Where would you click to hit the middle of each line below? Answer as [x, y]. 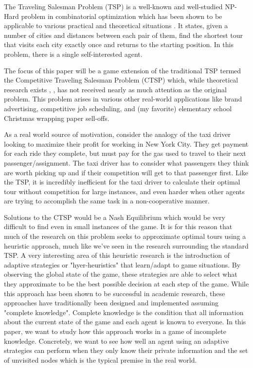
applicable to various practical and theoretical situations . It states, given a [116, 25]
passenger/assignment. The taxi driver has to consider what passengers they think [126, 162]
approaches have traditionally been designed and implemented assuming [111, 303]
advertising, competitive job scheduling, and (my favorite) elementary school [118, 108]
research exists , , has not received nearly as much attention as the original [115, 89]
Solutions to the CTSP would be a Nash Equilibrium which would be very [115, 217]
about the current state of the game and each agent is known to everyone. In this [125, 322]
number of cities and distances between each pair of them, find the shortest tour [123, 35]
